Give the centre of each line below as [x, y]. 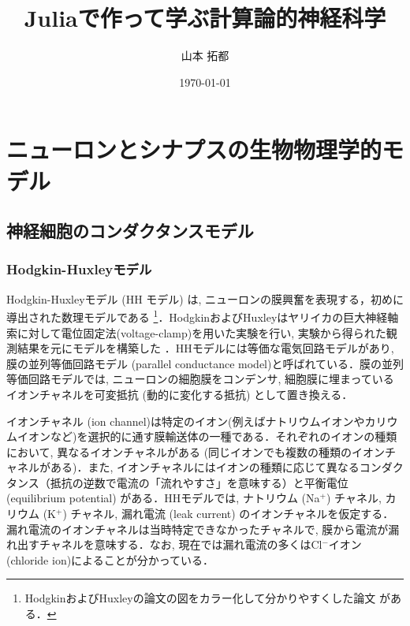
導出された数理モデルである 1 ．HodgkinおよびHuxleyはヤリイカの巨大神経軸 [203, 316]
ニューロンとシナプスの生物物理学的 [194, 149]
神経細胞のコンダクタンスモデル [130, 231]
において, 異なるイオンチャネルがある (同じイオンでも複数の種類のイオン [196, 451]
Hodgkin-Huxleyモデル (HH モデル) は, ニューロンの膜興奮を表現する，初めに [205, 298]
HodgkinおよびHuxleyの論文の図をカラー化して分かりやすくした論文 [200, 598]
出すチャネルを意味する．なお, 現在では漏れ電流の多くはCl [170, 544]
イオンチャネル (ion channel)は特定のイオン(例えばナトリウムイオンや [186, 421]
